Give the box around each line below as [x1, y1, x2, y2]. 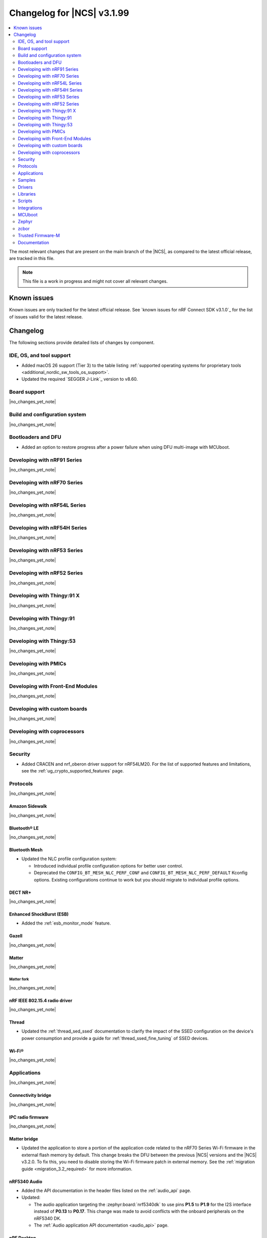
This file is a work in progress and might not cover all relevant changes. [22, 278, 168, 284]
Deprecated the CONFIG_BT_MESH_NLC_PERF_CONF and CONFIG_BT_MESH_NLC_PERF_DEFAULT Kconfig [34, 870, 248, 876]
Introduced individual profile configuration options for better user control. [34, 863, 183, 869]
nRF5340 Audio [9, 1179, 43, 1185]
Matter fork [9, 977, 29, 981]
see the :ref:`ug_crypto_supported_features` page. [21, 768, 124, 774]
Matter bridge [9, 1136, 38, 1142]
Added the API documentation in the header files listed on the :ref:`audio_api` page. [21, 1187, 191, 1193]
